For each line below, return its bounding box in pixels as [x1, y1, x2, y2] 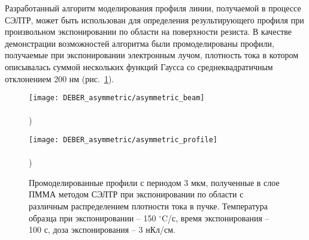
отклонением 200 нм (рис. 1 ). [5, 72, 114, 85]
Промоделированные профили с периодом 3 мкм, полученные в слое [29, 176, 280, 188]
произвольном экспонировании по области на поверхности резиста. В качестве [5, 25, 292, 38]
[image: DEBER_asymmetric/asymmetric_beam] [29, 94, 205, 103]
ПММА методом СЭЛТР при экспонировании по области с [29, 188, 244, 200]
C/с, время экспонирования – [161, 211, 269, 224]
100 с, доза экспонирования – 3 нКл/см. [29, 223, 175, 236]
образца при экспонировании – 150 [29, 211, 156, 224]
